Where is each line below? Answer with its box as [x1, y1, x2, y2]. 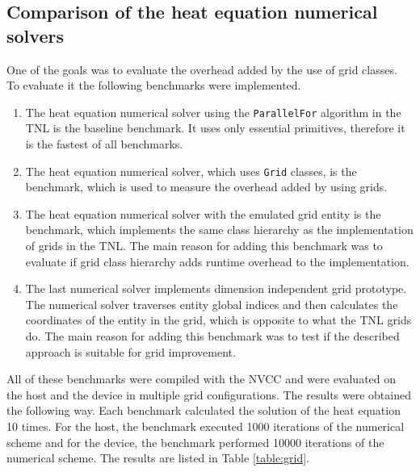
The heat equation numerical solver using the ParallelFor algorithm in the [25, 103, 401, 120]
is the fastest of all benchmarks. [25, 136, 183, 152]
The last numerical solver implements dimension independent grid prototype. [25, 280, 407, 297]
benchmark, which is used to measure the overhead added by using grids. [25, 178, 388, 195]
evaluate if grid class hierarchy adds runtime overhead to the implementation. [25, 253, 409, 269]
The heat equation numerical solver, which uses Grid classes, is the [25, 162, 357, 179]
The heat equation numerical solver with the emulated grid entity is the [25, 205, 381, 222]
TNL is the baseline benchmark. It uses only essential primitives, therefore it [25, 119, 405, 136]
